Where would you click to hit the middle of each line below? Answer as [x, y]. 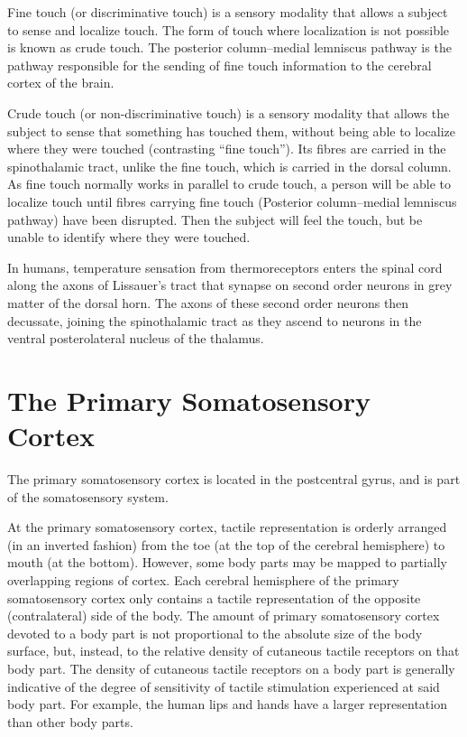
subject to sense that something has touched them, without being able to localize [231, 131]
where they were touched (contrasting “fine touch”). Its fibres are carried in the [227, 149]
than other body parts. [70, 721]
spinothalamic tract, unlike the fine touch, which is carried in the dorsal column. [229, 166]
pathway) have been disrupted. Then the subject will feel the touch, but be [215, 219]
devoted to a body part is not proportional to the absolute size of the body [215, 633]
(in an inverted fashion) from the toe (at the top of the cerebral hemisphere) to [226, 544]
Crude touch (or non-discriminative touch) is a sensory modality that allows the [229, 112]
